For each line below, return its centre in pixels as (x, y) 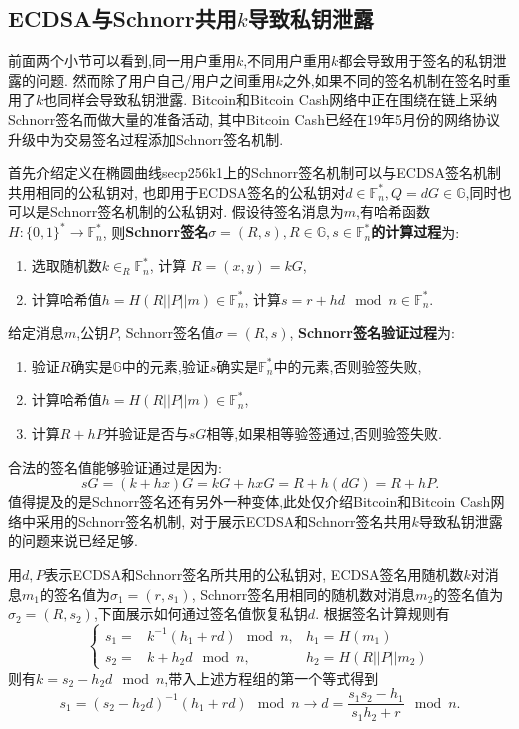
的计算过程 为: (415, 231)
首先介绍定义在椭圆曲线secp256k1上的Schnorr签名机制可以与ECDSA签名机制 (254, 172)
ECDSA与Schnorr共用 (122, 18)
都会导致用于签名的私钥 (415, 60)
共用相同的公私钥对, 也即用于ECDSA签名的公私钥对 (177, 191)
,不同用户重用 (287, 60)
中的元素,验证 (165, 365)
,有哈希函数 (393, 211)
